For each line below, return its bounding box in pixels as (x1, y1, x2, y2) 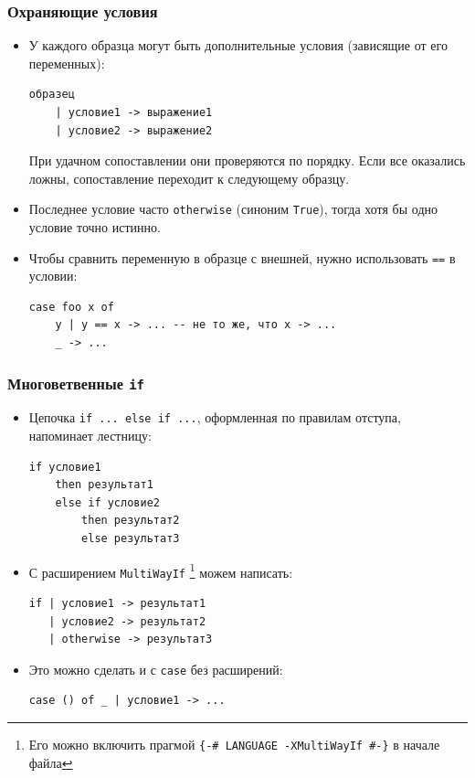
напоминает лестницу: (28, 426, 152, 445)
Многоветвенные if (7, 371, 144, 394)
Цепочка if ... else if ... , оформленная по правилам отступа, (28, 408, 401, 427)
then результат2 (81, 514, 180, 528)
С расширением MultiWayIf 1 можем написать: (28, 560, 293, 581)
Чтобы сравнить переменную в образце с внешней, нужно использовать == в (28, 248, 456, 267)
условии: (28, 266, 78, 285)
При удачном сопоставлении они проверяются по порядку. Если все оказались (28, 151, 466, 170)
